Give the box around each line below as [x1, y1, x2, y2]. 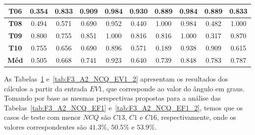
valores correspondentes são [4, 121, 87, 132]
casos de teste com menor [4, 112, 81, 122]
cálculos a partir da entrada [4, 83, 88, 93]
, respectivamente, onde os [157, 112, 236, 122]
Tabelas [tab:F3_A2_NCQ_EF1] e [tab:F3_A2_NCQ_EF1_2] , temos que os [4, 102, 243, 112]
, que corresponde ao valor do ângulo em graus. [102, 83, 245, 93]
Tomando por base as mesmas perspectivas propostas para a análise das [4, 93, 221, 103]
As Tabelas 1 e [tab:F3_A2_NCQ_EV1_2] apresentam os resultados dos [4, 73, 228, 83]
